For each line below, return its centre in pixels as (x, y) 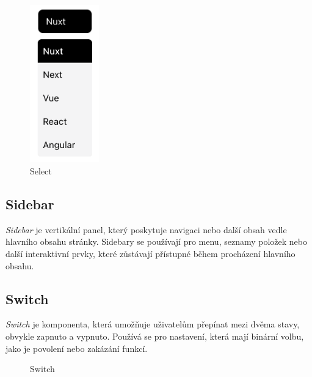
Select (41, 171)
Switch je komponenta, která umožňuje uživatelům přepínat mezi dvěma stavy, (153, 324)
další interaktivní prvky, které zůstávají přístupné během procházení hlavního (151, 254)
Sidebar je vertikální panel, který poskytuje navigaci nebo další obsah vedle (146, 229)
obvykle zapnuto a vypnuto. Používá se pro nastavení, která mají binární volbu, (155, 336)
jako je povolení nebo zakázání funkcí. (77, 348)
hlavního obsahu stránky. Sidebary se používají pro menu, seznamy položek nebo (156, 241)
